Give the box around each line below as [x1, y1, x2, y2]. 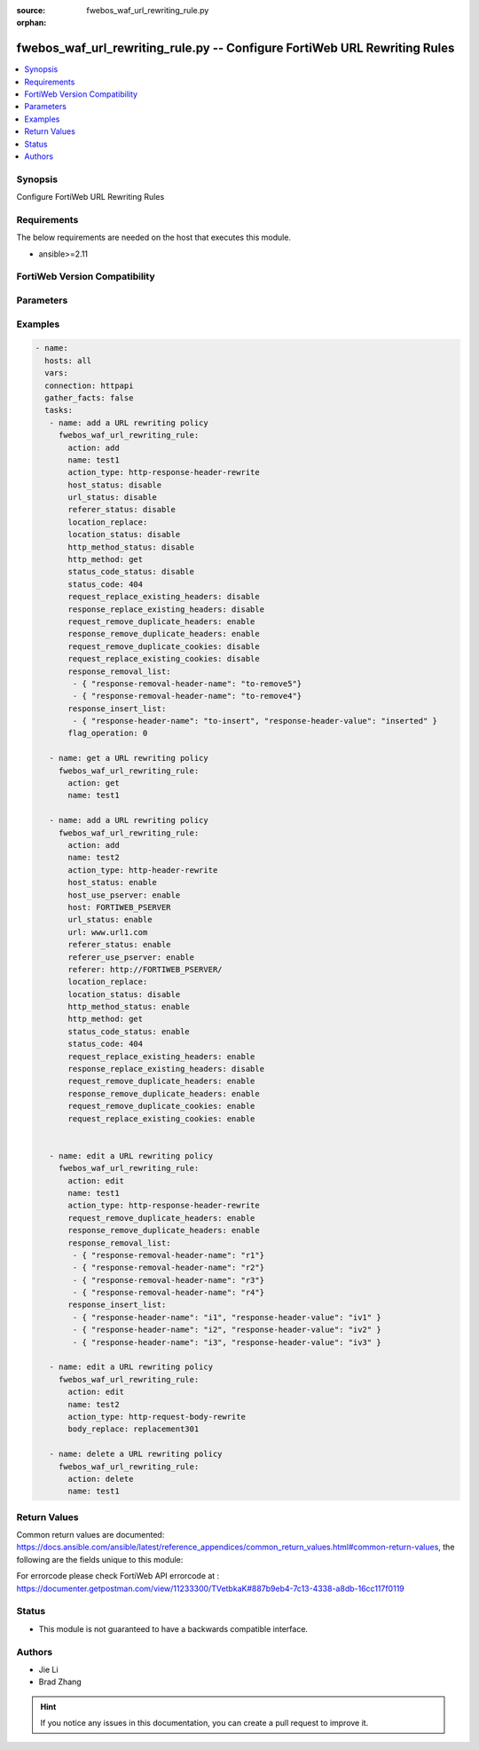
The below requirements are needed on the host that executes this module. [16, 232, 292, 243]
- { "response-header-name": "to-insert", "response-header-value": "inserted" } [72, 716, 438, 726]
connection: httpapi [44, 380, 134, 391]
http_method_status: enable [67, 1002, 190, 1012]
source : [16, 5, 46, 15]
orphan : [16, 18, 47, 28]
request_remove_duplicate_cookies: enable [67, 1101, 255, 1112]
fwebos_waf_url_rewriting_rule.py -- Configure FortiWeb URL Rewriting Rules [16, 41, 455, 56]
